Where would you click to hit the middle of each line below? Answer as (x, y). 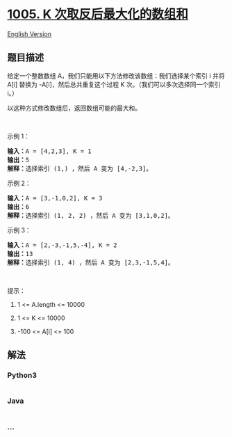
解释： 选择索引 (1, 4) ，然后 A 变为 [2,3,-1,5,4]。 (91, 262)
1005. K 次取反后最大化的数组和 (98, 14)
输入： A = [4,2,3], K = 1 (49, 151)
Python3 (22, 375)
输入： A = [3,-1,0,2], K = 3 (55, 198)
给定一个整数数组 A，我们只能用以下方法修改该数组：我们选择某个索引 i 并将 (116, 76)
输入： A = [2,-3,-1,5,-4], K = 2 (62, 245)
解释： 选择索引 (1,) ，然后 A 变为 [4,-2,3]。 (80, 168)
